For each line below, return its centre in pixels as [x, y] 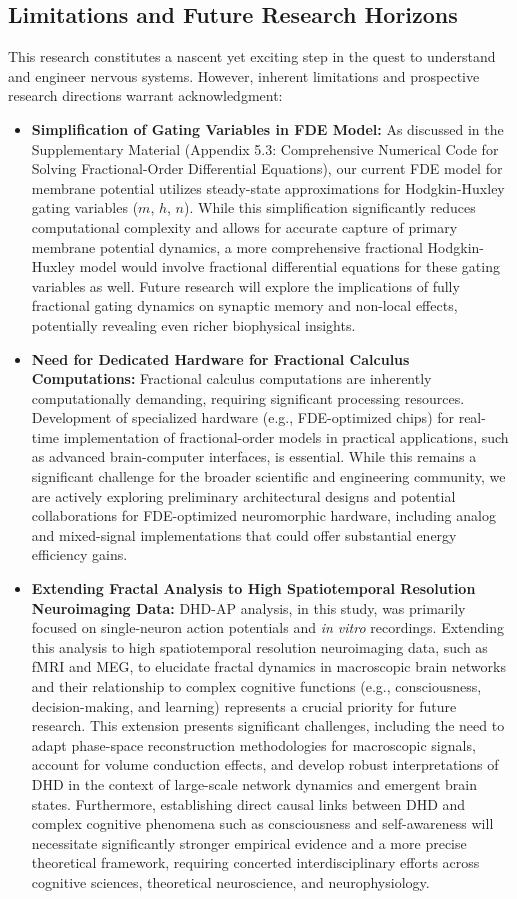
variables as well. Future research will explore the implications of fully [245, 285]
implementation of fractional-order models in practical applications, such [286, 436]
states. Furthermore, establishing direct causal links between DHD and [248, 803]
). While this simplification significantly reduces [330, 207]
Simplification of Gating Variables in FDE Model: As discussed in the [267, 128]
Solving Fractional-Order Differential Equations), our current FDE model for [267, 168]
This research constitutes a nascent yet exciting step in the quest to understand [252, 56]
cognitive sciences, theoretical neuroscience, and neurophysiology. [230, 881]
